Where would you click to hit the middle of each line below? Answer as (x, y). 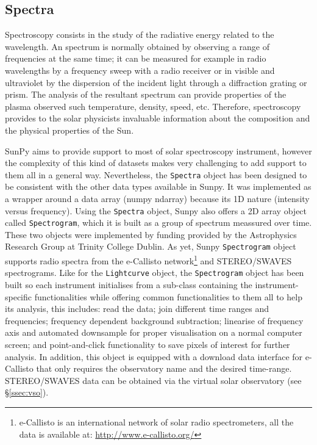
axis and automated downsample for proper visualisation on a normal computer (154, 332)
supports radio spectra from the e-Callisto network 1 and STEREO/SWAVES (148, 260)
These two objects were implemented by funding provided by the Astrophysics (151, 234)
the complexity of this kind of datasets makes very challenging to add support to (156, 163)
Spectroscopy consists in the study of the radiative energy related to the (140, 34)
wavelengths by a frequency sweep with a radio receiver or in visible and (140, 70)
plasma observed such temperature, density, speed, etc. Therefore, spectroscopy (153, 106)
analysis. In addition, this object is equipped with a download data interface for (154, 356)
